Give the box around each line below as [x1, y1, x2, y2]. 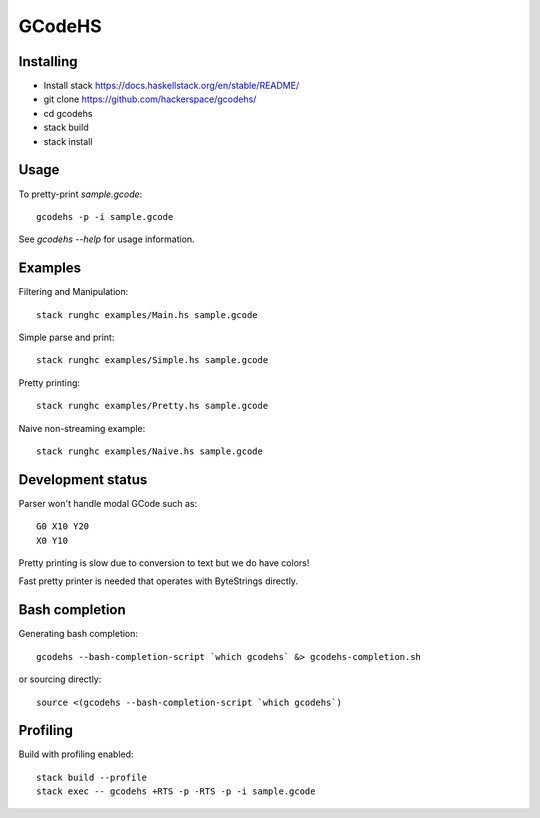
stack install [43, 135, 93, 147]
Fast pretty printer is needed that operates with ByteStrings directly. [18, 575, 299, 587]
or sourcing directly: [18, 673, 102, 685]
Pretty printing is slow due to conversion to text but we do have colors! [18, 557, 310, 569]
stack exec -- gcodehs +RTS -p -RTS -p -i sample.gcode [36, 786, 316, 797]
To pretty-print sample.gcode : [18, 188, 143, 200]
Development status [18, 471, 148, 488]
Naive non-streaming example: [18, 422, 146, 434]
